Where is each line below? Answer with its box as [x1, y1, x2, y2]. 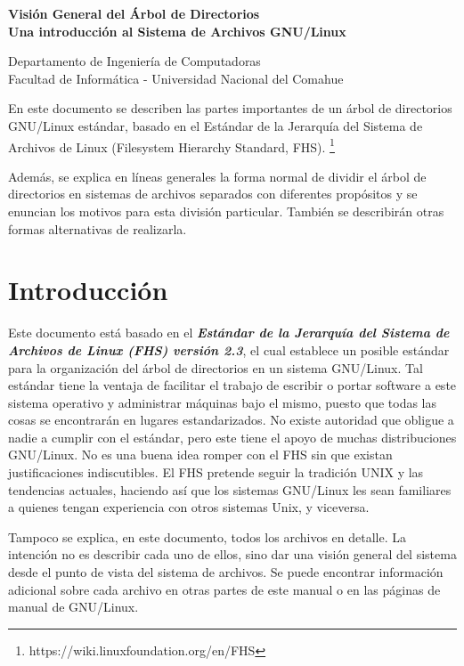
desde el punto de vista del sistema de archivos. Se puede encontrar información [8, 563, 444, 581]
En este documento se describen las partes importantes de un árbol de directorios [8, 99, 452, 118]
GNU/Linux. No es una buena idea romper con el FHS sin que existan [8, 445, 393, 464]
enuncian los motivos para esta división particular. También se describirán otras [8, 202, 444, 220]
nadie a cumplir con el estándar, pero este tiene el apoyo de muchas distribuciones [8, 427, 457, 446]
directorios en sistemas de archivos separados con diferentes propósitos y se [8, 184, 418, 203]
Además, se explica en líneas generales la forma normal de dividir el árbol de [8, 166, 427, 185]
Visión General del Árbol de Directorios [8, 4, 260, 22]
